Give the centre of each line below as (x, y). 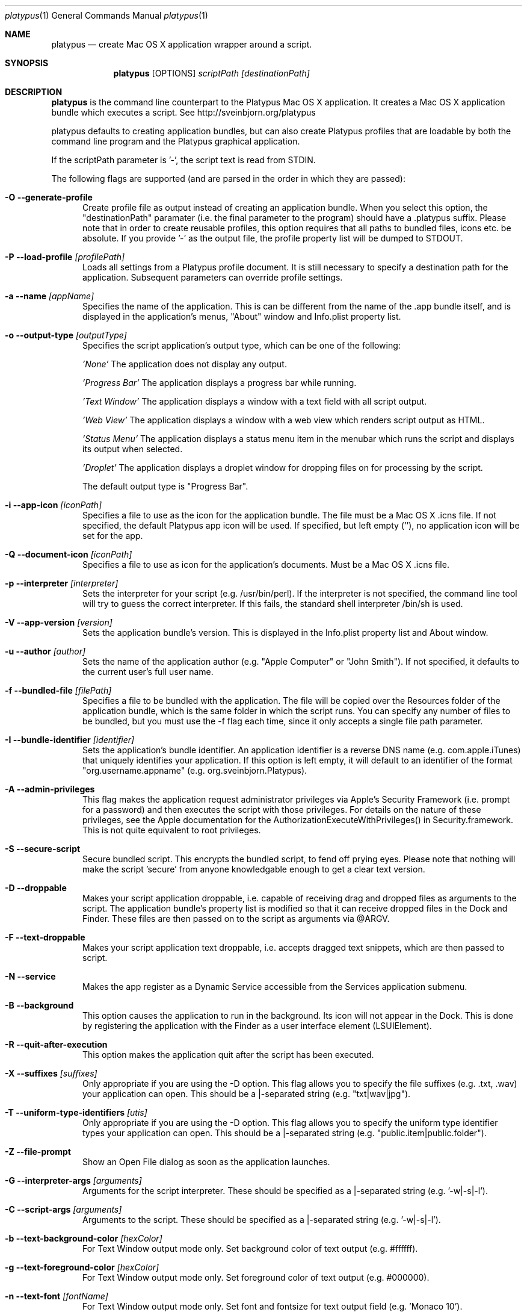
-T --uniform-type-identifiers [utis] (76, 1112)
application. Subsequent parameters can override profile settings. (213, 277)
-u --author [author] (45, 651)
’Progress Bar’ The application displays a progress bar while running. (220, 383)
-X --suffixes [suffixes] (51, 1073)
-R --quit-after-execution (56, 1044)
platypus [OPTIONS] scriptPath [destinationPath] (211, 73)
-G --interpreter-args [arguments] (73, 1180)
